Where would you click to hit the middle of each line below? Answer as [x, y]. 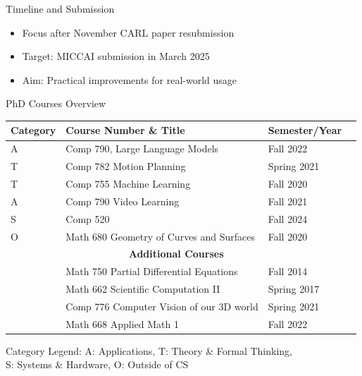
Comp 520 [88, 218]
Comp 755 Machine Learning [128, 183]
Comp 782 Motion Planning [126, 166]
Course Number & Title [125, 130]
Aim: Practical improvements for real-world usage [130, 79]
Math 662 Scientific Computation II [143, 289]
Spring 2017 [294, 289]
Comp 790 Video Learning [123, 201]
